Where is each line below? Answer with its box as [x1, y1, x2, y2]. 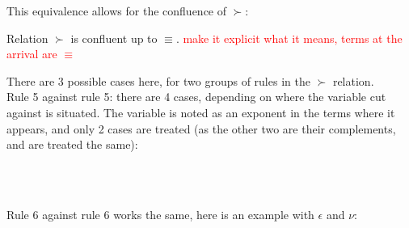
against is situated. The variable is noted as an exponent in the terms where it [6, 103, 395, 120]
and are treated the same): [6, 136, 138, 153]
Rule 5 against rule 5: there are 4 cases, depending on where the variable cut [6, 88, 386, 105]
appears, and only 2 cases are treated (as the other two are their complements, [6, 120, 396, 137]
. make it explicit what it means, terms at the [175, 29, 403, 46]
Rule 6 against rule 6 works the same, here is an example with [6, 205, 314, 222]
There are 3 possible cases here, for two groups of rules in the [6, 72, 310, 89]
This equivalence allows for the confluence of [6, 2, 227, 19]
